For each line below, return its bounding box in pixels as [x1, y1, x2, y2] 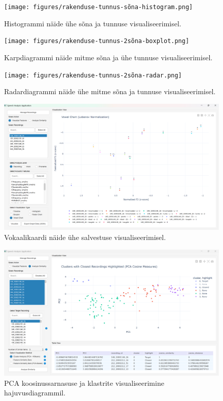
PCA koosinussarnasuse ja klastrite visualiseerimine [4, 377, 164, 388]
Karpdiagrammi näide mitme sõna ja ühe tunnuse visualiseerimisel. [4, 52, 213, 62]
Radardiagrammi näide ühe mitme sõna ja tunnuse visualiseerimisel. [4, 86, 216, 97]
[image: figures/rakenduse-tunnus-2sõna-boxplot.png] [4, 37, 190, 45]
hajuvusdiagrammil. [4, 387, 66, 398]
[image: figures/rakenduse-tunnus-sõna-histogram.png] [4, 4, 193, 11]
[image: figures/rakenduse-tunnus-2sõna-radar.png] [4, 71, 182, 79]
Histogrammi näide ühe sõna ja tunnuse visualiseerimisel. [4, 18, 181, 28]
